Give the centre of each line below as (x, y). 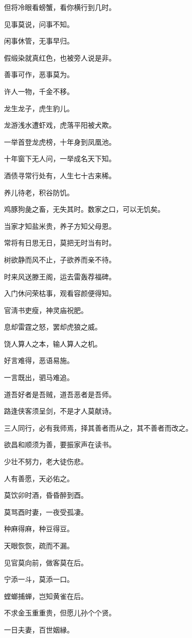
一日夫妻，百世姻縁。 (39, 629)
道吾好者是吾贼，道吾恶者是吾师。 (60, 394)
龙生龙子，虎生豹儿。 (39, 108)
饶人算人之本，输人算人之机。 (53, 343)
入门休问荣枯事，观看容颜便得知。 (60, 293)
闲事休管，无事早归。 (39, 41)
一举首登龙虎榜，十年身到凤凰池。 (60, 141)
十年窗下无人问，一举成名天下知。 (60, 158)
